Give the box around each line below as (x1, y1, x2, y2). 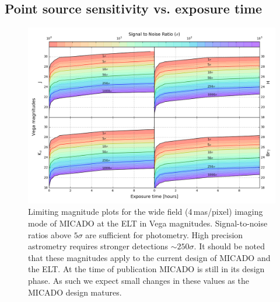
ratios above (28, 228, 72, 241)
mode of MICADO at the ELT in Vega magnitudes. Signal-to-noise (28, 217, 268, 229)
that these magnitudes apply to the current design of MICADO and (28, 251, 271, 263)
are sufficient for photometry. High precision (85, 228, 243, 241)
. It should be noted (194, 240, 265, 252)
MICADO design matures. (28, 286, 122, 298)
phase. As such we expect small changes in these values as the (28, 274, 249, 286)
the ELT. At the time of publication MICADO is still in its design (28, 263, 265, 275)
